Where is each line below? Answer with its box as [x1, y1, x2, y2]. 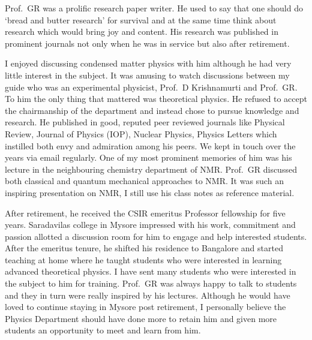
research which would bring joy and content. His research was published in [5, 25, 278, 38]
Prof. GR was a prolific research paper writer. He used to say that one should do [5, 2, 303, 14]
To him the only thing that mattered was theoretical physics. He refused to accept [5, 92, 307, 105]
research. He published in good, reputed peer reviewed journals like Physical [5, 116, 285, 128]
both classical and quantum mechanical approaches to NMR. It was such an [5, 174, 284, 187]
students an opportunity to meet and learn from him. [5, 324, 201, 336]
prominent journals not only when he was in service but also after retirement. [5, 37, 290, 49]
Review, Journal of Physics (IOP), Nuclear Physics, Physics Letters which [5, 127, 277, 140]
